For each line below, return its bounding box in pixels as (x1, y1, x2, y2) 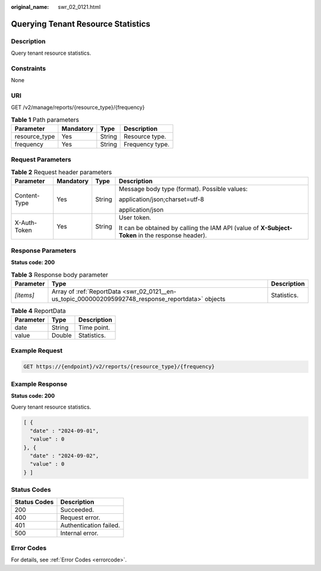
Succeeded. (60, 506, 95, 514)
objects (204, 294, 226, 303)
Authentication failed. (60, 521, 120, 529)
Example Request (11, 346, 62, 354)
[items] (14, 291, 35, 299)
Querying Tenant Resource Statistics (11, 18, 151, 29)
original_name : (11, 4, 49, 10)
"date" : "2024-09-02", (30, 453, 99, 459)
